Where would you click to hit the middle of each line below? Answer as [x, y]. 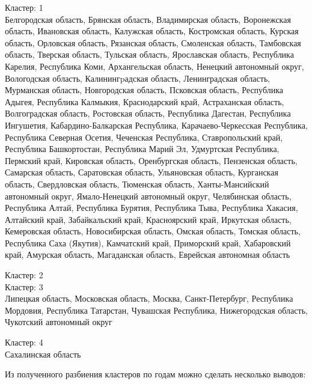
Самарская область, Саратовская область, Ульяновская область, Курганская [142, 172]
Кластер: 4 [24, 342]
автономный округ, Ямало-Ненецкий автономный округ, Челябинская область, [148, 196]
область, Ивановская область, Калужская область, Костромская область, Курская [152, 31]
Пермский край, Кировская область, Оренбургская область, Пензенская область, [151, 160]
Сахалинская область [43, 354]
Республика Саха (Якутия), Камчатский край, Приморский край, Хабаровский [148, 242]
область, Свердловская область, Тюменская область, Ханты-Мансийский [137, 184]
